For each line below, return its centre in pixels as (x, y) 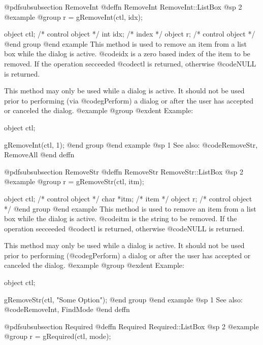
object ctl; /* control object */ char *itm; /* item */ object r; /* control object (128, 198)
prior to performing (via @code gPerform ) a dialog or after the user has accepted (129, 100)
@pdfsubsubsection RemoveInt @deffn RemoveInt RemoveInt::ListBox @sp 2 (123, 7)
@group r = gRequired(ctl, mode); (58, 336)
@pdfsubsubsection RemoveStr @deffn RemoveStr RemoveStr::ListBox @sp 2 (124, 171)
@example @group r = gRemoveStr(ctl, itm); (74, 181)
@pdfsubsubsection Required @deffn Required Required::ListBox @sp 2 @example (131, 326)
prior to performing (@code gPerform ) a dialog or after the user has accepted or (127, 255)
